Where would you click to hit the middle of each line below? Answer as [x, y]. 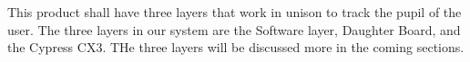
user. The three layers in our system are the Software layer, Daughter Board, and [234, 29]
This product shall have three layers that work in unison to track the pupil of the [235, 12]
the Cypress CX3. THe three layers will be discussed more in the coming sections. [236, 47]
